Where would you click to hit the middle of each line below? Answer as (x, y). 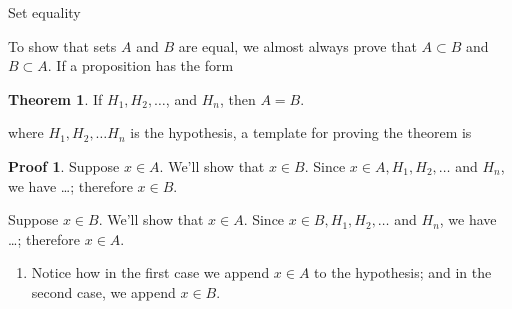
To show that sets (62, 45)
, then (237, 98)
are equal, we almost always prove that (297, 45)
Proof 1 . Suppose (64, 165)
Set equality (44, 12)
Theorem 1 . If (55, 98)
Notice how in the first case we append (150, 272)
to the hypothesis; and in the (403, 272)
